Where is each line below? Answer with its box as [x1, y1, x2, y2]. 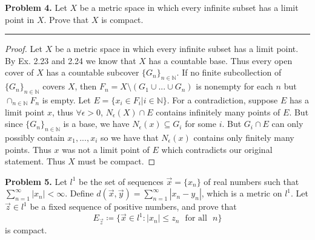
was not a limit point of [62, 143, 150, 155]
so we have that [100, 131, 159, 143]
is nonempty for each [196, 80, 273, 92]
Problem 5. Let [5, 175, 67, 187]
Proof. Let [5, 42, 42, 55]
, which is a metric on [201, 187, 282, 199]
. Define [65, 187, 94, 199]
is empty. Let [42, 93, 91, 106]
